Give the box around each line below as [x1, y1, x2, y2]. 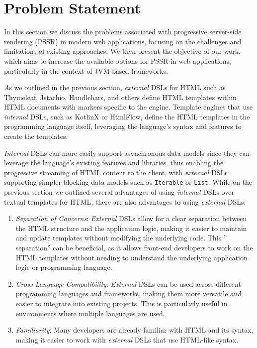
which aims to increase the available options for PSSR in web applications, [4, 55, 231, 66]
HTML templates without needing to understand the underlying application [15, 252, 248, 262]
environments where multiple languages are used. [15, 308, 165, 318]
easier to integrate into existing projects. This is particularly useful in [15, 298, 228, 309]
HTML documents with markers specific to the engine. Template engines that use [4, 102, 253, 112]
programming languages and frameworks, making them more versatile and [15, 288, 242, 299]
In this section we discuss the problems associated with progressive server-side [4, 26, 242, 37]
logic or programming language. [15, 262, 112, 272]
